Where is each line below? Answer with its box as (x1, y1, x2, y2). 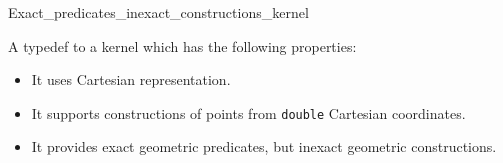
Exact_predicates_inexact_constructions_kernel (8, 2, 309, 22)
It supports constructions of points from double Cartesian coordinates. (31, 102, 466, 123)
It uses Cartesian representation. (31, 69, 231, 90)
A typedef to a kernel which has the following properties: (8, 35, 357, 56)
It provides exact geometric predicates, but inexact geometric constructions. (31, 136, 497, 157)
